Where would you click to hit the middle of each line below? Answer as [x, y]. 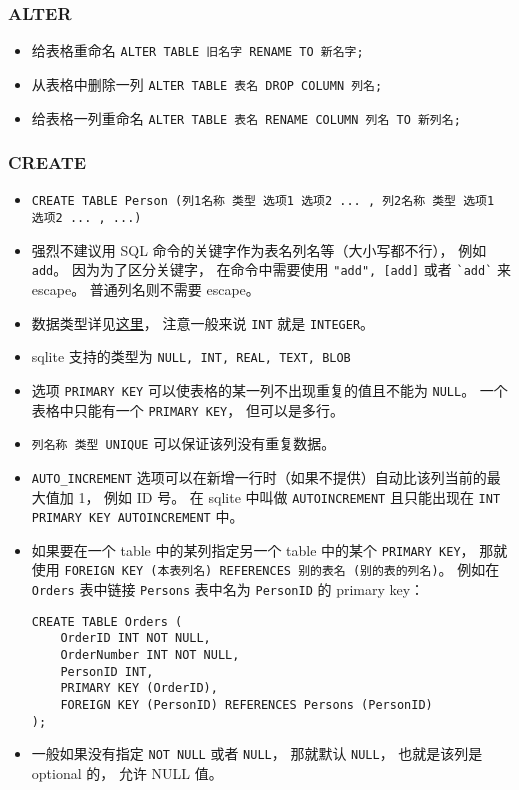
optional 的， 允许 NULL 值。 [127, 773]
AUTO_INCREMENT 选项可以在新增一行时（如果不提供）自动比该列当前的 [259, 476]
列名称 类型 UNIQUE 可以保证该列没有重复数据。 [183, 443]
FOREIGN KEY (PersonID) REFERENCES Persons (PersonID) [246, 705]
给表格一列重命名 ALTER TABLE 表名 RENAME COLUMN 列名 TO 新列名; [246, 117]
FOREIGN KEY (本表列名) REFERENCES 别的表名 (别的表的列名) [251, 571]
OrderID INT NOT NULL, [135, 638]
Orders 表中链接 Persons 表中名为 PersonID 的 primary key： [228, 589]
